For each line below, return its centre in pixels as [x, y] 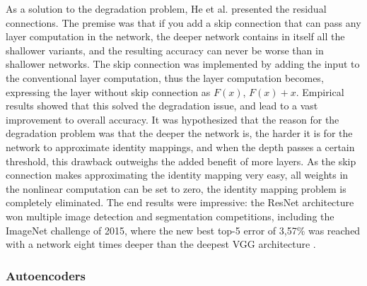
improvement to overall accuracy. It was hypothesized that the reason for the [173, 119]
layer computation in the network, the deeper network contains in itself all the [175, 36]
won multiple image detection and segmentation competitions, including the [170, 216]
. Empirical [320, 91]
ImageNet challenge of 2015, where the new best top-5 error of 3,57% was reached [183, 230]
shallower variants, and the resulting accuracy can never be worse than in [165, 50]
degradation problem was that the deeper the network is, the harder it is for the [179, 133]
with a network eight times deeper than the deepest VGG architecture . [161, 244]
